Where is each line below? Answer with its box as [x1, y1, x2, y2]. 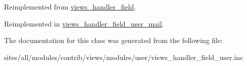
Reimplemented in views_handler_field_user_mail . [4, 18, 164, 28]
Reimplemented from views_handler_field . [4, 1, 136, 11]
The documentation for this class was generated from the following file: [4, 35, 223, 45]
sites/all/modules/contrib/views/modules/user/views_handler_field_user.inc [4, 51, 243, 62]
